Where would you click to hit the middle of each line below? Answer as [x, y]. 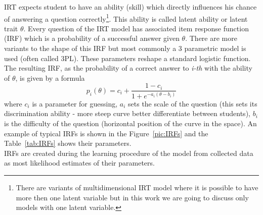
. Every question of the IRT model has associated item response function [136, 28]
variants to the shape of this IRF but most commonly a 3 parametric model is [125, 48]
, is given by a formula [50, 77]
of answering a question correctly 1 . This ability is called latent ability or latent [126, 18]
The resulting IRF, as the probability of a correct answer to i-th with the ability [128, 68]
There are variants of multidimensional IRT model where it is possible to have [137, 187]
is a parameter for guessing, [75, 103]
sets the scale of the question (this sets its [193, 103]
